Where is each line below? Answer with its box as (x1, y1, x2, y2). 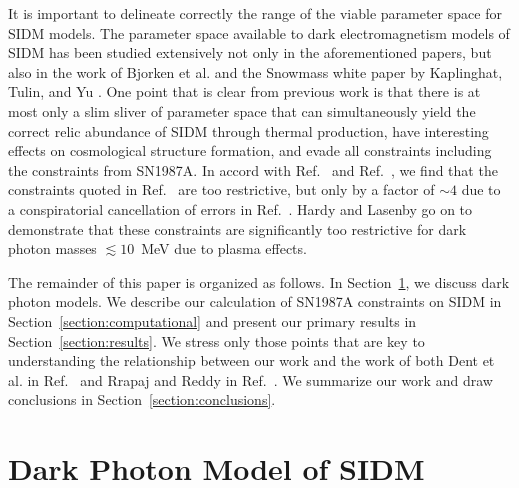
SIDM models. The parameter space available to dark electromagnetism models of (8, 22, 510, 43)
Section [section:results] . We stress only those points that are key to (8, 330, 425, 351)
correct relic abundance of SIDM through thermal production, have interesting (8, 120, 489, 141)
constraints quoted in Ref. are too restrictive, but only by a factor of (8, 179, 435, 200)
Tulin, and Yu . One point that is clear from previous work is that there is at (8, 81, 481, 102)
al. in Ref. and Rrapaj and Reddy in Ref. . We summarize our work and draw (8, 369, 493, 390)
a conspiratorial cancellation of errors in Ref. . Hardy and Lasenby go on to (8, 198, 473, 219)
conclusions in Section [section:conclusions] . (8, 389, 276, 410)
